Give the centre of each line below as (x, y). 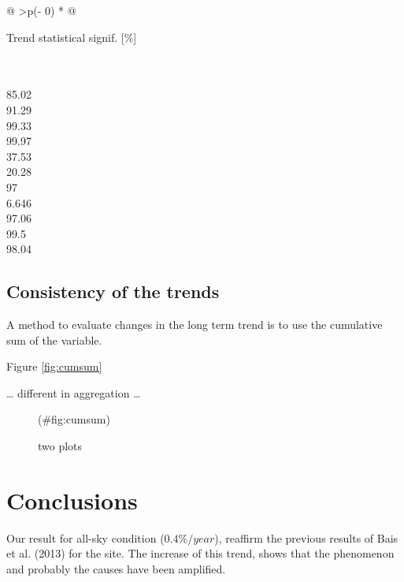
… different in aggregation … (74, 392)
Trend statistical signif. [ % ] (72, 37)
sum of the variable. (54, 339)
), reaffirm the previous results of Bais (306, 537)
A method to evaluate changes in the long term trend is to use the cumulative (195, 325)
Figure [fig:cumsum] (54, 366)
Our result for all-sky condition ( (85, 537)
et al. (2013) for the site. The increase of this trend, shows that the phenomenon (200, 553)
